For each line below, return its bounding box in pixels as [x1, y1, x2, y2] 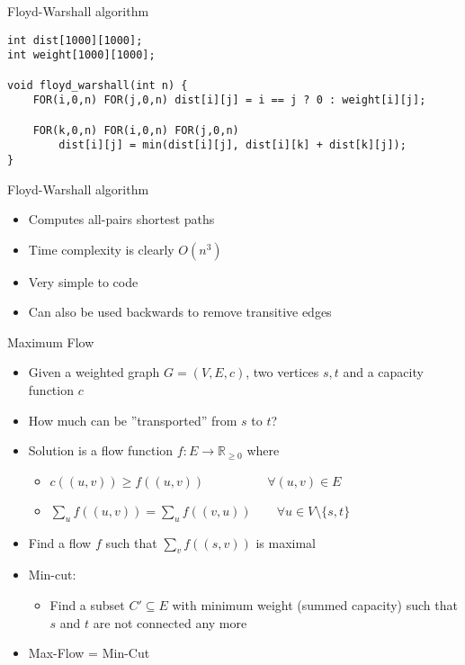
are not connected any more [93, 613, 247, 632]
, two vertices [246, 363, 319, 382]
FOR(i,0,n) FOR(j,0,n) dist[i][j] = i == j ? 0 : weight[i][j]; [32, 94, 426, 107]
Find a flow [28, 533, 92, 552]
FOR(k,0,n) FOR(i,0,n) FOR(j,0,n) [32, 123, 239, 137]
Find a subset [49, 596, 125, 615]
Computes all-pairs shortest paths [28, 210, 215, 229]
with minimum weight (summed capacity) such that [172, 596, 458, 615]
